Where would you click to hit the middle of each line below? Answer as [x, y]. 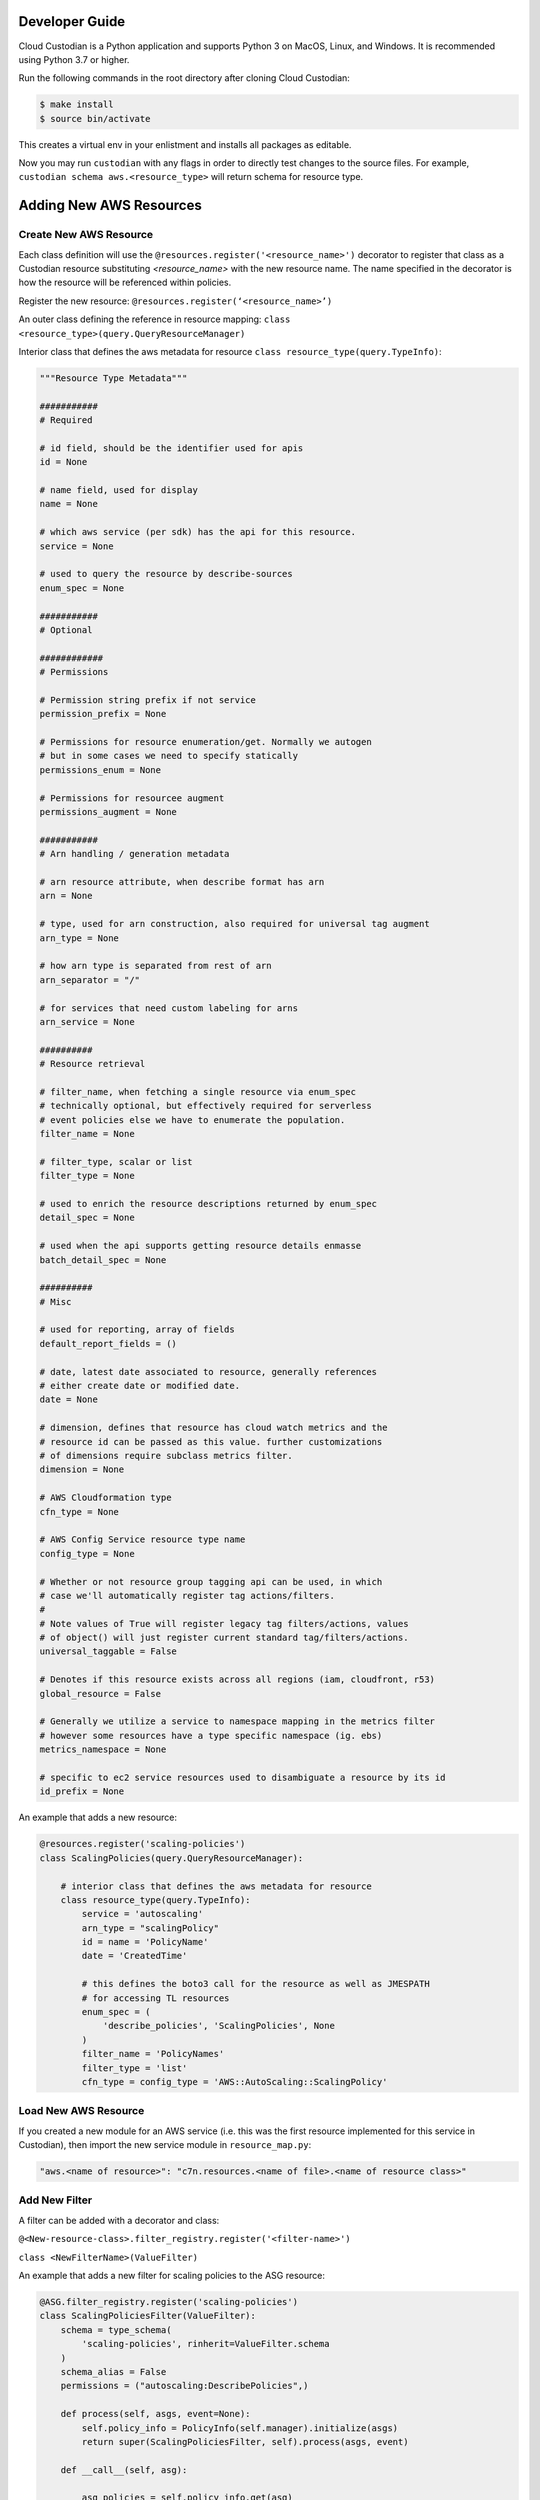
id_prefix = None [82, 1791]
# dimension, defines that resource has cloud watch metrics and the [213, 1428]
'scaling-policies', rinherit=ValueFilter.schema [205, 2344]
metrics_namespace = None [103, 1749]
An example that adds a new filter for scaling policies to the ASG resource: [171, 2275]
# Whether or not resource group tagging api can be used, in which [211, 1581]
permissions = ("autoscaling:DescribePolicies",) [184, 2386]
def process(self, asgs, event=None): [155, 2414]
